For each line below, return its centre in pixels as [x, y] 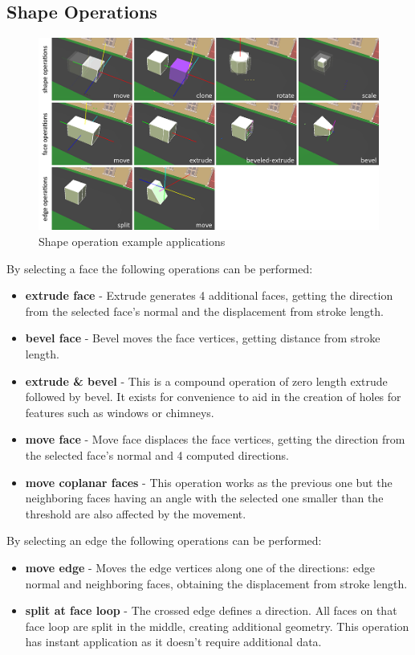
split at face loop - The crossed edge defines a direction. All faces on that [211, 610]
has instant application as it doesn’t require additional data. [173, 642]
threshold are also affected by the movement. [136, 513]
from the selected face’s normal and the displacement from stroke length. [204, 311]
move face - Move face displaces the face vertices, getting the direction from [215, 439]
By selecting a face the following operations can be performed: [160, 268]
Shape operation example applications [132, 242]
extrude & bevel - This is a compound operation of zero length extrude [206, 381]
